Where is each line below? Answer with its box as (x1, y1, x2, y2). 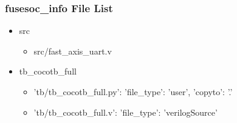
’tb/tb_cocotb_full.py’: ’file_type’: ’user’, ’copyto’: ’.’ (33, 85, 233, 98)
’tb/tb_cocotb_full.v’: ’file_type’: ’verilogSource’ (33, 105, 218, 118)
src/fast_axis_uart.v (33, 44, 112, 57)
